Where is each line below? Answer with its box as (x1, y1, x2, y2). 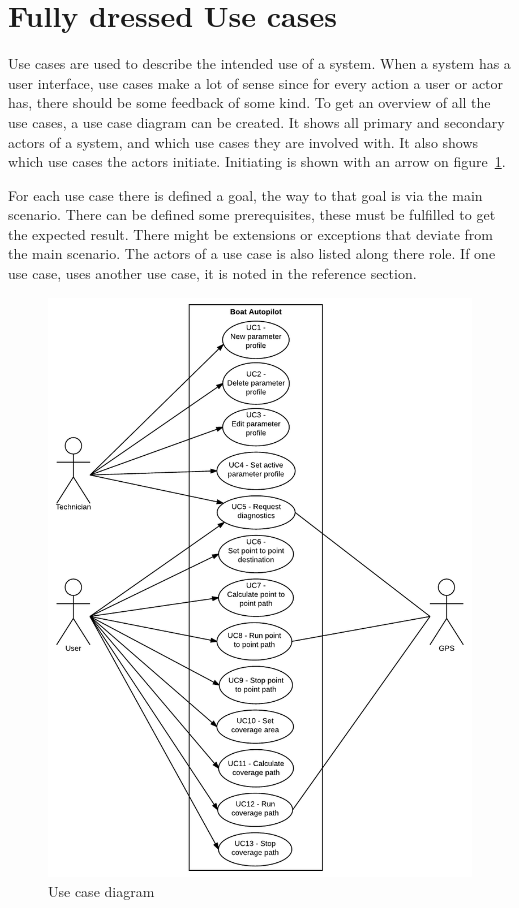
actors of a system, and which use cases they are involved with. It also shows (8, 131, 479, 152)
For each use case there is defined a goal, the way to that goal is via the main (8, 184, 483, 205)
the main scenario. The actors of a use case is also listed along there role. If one (8, 243, 496, 264)
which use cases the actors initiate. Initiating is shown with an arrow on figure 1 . (8, 151, 506, 172)
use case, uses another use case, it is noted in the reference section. (8, 263, 417, 284)
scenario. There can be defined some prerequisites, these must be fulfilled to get (8, 204, 496, 225)
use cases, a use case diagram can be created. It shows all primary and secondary (8, 111, 505, 132)
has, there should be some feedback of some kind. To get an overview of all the (8, 92, 491, 113)
